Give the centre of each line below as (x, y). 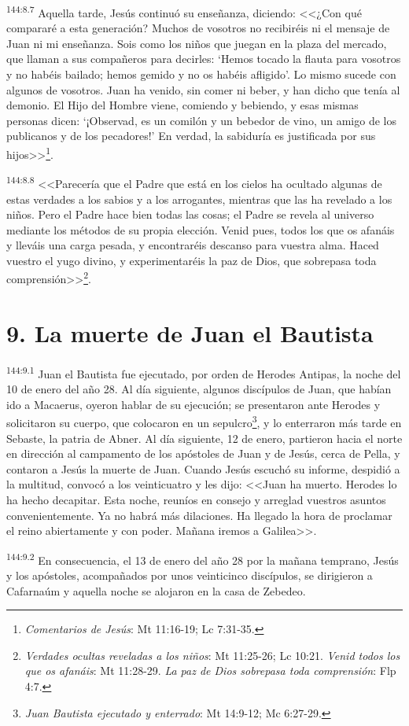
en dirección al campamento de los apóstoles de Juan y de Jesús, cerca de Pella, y (203, 453)
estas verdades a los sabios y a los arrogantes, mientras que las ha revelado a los (199, 199)
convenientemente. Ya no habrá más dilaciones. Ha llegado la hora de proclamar (199, 515)
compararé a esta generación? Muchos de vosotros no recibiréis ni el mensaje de (198, 28)
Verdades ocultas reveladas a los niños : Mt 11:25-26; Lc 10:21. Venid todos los (212, 655)
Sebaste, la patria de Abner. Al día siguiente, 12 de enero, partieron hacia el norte (204, 438)
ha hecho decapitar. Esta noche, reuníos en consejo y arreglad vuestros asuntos (196, 499)
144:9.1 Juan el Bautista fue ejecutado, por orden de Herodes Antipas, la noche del (204, 372)
